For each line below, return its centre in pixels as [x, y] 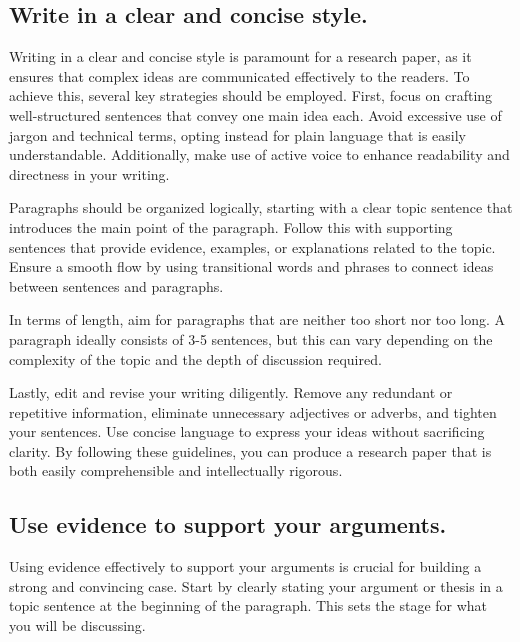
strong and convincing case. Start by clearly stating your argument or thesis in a [256, 585]
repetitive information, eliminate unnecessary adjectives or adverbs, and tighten [253, 411]
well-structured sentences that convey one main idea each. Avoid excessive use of [255, 114]
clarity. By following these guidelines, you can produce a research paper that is [250, 450]
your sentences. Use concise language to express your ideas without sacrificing [247, 431]
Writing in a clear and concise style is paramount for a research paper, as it [240, 56]
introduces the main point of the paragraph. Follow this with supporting [231, 226]
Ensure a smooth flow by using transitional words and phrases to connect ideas [251, 266]
